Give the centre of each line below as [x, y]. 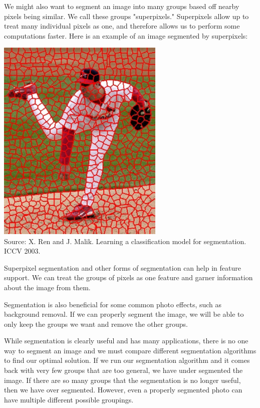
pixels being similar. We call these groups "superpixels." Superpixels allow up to [126, 16]
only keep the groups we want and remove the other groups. [96, 324]
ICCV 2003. [22, 251]
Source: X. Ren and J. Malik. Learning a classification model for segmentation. [125, 241]
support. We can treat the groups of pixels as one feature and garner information [128, 277]
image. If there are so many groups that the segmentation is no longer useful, [122, 380]
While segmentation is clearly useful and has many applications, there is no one [126, 341]
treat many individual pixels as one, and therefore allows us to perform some [122, 26]
